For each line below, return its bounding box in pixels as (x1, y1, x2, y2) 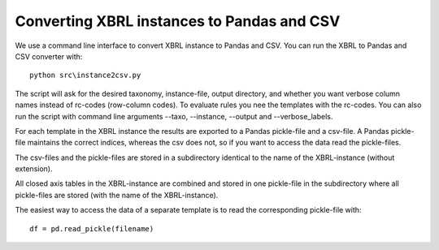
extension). (15, 164, 53, 174)
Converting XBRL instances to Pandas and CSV (15, 12, 341, 30)
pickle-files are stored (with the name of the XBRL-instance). (15, 190, 219, 200)
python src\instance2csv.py (29, 71, 141, 80)
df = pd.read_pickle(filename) (29, 224, 154, 233)
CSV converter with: (15, 51, 83, 61)
